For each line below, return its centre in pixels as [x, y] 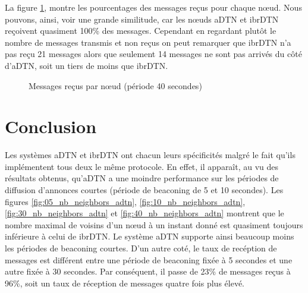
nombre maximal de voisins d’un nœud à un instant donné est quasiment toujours [154, 224]
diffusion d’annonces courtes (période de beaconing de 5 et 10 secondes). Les [144, 190]
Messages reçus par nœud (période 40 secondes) [115, 85]
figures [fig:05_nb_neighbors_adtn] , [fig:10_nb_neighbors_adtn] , [125, 201]
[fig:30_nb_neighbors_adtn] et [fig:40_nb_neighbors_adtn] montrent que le [144, 213]
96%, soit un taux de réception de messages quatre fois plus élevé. [125, 283]
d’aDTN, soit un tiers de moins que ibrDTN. [87, 65]
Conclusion [51, 126]
